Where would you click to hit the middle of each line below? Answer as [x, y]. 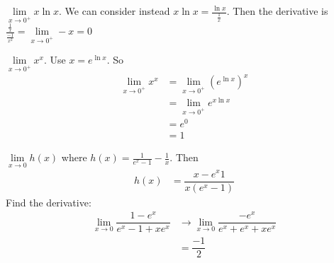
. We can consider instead [115, 11]
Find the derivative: [49, 202]
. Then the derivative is [277, 11]
